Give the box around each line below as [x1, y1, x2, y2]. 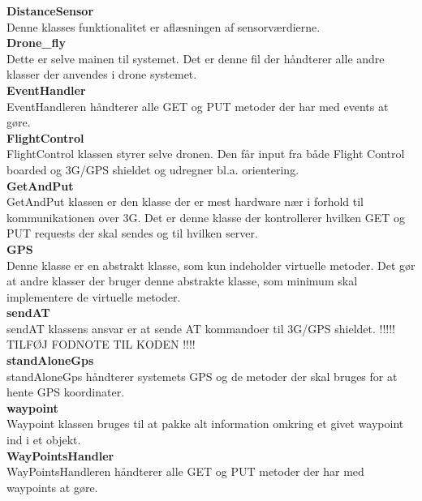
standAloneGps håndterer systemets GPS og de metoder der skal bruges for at [6, 367, 398, 384]
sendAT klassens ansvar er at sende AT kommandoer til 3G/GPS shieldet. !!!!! [6, 319, 395, 336]
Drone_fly [6, 34, 66, 51]
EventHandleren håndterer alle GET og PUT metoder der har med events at [6, 97, 389, 114]
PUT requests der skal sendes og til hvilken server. [6, 225, 258, 242]
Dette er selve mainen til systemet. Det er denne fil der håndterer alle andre [6, 49, 385, 66]
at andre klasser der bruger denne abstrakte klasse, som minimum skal [6, 272, 358, 289]
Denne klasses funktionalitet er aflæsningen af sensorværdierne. [6, 18, 321, 35]
